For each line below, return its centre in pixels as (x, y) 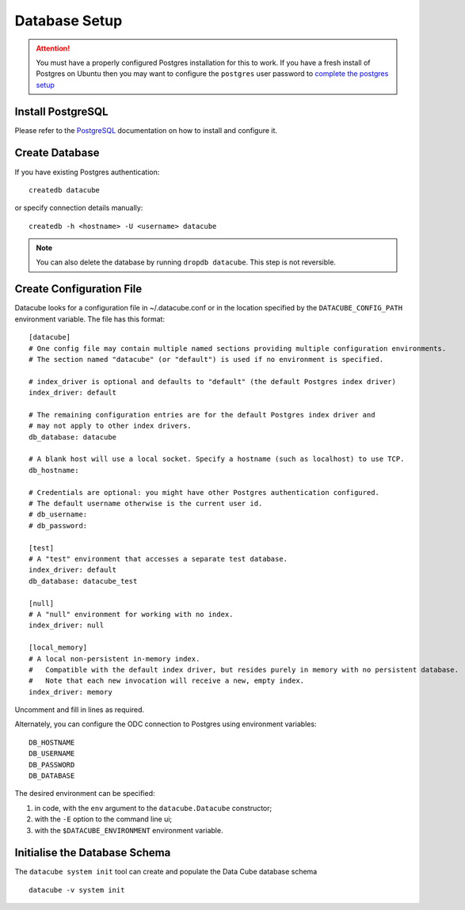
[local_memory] (58, 648)
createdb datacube (65, 190)
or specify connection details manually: (79, 208)
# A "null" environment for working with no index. (131, 614)
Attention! (53, 48)
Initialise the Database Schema (93, 853)
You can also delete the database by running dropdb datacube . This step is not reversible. (186, 262)
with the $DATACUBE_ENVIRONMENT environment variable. (129, 830)
